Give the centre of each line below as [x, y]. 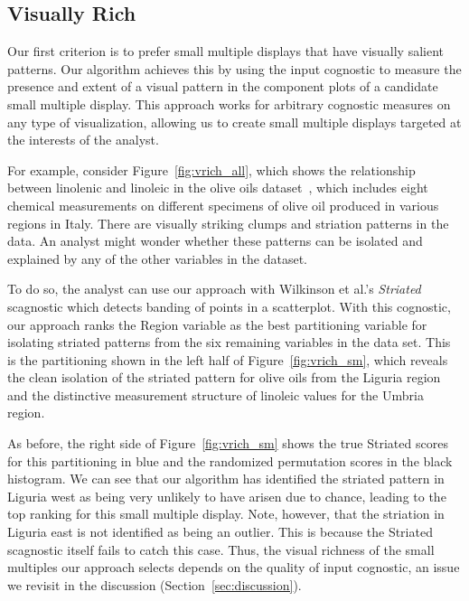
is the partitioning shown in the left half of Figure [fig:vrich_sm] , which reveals [228, 359]
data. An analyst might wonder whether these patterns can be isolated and [215, 241]
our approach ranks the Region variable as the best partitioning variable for [217, 324]
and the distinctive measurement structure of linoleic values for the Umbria [216, 394]
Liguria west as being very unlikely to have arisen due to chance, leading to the [227, 496]
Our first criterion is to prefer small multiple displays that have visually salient [226, 51]
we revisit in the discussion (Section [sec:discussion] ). [155, 584]
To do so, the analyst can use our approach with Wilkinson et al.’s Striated [214, 289]
